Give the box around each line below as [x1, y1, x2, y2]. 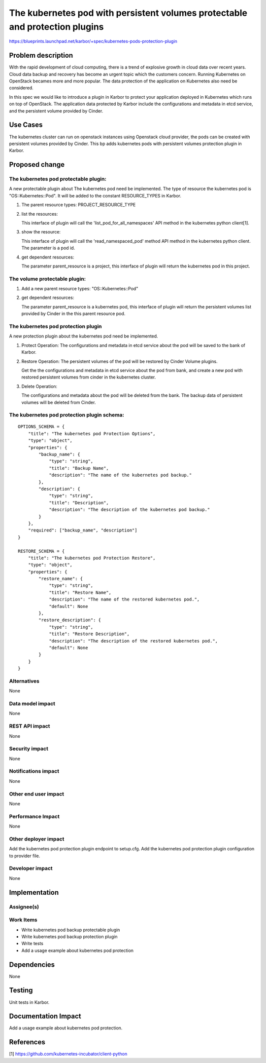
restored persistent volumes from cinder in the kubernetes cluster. [21, 374, 156, 380]
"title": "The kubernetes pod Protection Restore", [28, 555, 156, 561]
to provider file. [9, 853, 40, 859]
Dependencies [9, 960, 55, 969]
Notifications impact [9, 768, 59, 775]
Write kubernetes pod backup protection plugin [21, 933, 118, 940]
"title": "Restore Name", [49, 590, 112, 595]
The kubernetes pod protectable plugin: [9, 176, 107, 183]
